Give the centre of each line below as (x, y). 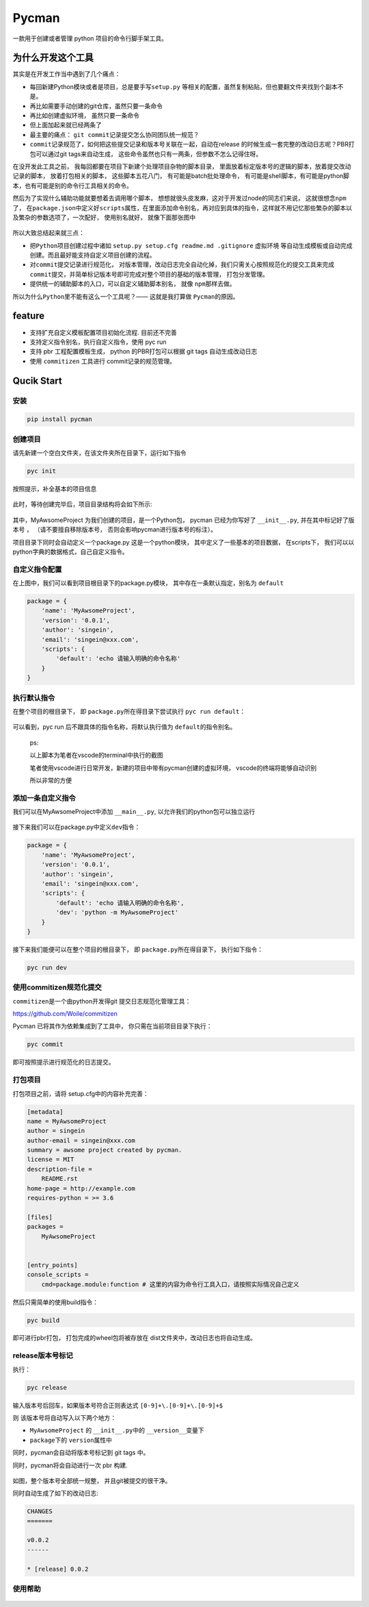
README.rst (59, 1179)
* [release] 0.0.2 (58, 1569)
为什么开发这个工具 (53, 58)
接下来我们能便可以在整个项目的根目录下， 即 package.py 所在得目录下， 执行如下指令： (138, 949)
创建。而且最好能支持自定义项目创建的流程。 (93, 255)
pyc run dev (47, 967)
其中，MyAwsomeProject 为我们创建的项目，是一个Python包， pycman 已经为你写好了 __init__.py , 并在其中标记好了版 (183, 520)
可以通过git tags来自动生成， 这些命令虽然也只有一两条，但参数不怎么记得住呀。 (149, 153)
